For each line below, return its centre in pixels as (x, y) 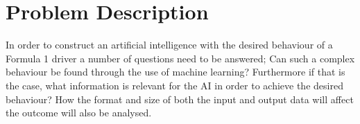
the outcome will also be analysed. (79, 113)
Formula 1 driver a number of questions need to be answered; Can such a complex (180, 58)
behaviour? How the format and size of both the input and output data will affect (180, 99)
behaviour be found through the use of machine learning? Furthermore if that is (175, 72)
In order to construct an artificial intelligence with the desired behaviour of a (169, 45)
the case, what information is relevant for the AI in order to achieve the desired (174, 85)
